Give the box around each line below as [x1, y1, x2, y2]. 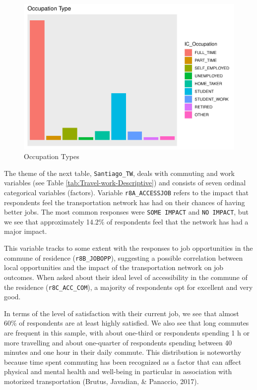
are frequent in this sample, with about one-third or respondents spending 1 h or [4, 327, 250, 337]
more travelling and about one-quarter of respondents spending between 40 [4, 337, 232, 347]
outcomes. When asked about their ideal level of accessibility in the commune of [4, 272, 248, 282]
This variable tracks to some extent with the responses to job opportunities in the [4, 243, 253, 253]
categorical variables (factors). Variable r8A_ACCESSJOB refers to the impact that [4, 187, 249, 197]
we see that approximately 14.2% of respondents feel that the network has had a [4, 216, 249, 226]
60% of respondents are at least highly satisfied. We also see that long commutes [4, 318, 249, 328]
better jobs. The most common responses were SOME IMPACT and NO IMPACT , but [4, 207, 249, 217]
